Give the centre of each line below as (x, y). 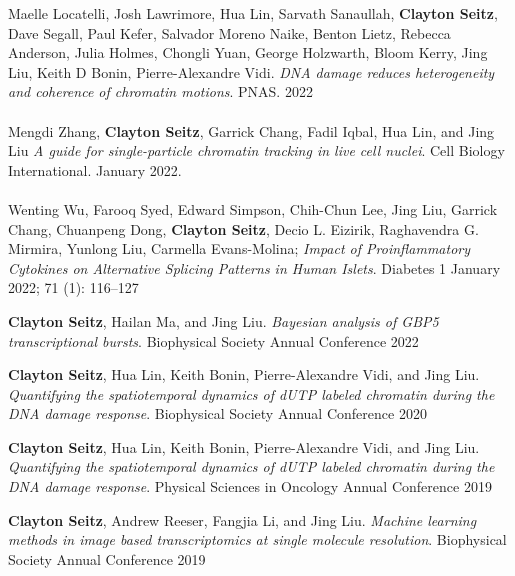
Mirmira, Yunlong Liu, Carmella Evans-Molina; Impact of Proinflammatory (239, 248)
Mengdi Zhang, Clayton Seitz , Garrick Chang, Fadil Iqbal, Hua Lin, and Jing (251, 130)
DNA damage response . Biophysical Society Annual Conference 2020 (217, 413)
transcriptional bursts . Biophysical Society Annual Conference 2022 (213, 340)
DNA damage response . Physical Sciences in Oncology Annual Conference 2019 (250, 486)
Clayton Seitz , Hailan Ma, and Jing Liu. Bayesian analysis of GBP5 (223, 320)
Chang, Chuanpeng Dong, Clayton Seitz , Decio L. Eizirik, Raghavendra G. (243, 228)
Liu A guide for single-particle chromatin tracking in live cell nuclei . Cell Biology (256, 150)
